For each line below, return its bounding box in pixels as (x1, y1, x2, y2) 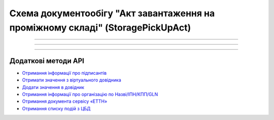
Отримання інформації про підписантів (22, 70, 107, 76)
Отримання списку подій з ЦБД (22, 105, 91, 111)
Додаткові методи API (9, 56, 85, 65)
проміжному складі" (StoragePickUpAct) (9, 22, 191, 33)
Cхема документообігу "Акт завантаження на (9, 8, 215, 19)
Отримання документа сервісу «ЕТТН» (22, 98, 108, 104)
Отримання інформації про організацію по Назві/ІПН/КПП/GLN (22, 92, 158, 98)
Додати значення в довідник (22, 84, 85, 90)
